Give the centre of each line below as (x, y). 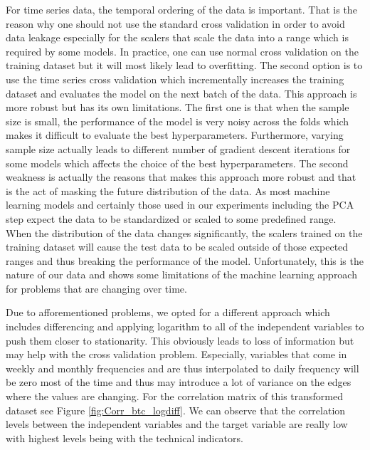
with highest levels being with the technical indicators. (125, 438)
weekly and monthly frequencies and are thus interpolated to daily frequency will (183, 368)
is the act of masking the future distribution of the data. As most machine (168, 190)
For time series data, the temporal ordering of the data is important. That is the (181, 9)
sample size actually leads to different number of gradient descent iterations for (178, 148)
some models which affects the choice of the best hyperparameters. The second (177, 163)
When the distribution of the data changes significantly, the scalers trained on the (184, 232)
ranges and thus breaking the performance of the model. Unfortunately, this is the (185, 260)
